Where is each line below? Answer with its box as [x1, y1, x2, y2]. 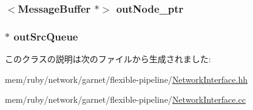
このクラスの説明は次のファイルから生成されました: [5, 53, 211, 65]
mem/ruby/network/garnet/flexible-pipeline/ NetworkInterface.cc [5, 93, 246, 106]
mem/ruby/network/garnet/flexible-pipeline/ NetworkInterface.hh [5, 73, 248, 85]
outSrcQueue [13, 28, 78, 44]
